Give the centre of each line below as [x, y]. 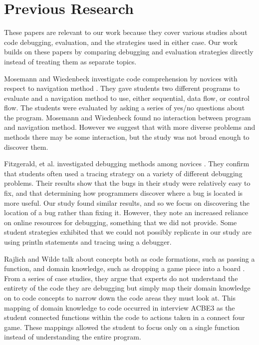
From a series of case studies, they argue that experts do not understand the [121, 278]
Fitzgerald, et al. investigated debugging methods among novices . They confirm [127, 164]
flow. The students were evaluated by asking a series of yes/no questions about [125, 108]
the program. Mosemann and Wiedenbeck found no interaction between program [128, 117]
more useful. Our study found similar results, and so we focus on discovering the [127, 202]
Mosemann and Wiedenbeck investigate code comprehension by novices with [121, 78]
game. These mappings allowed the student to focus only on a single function [122, 327]
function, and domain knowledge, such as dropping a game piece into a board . [125, 268]
